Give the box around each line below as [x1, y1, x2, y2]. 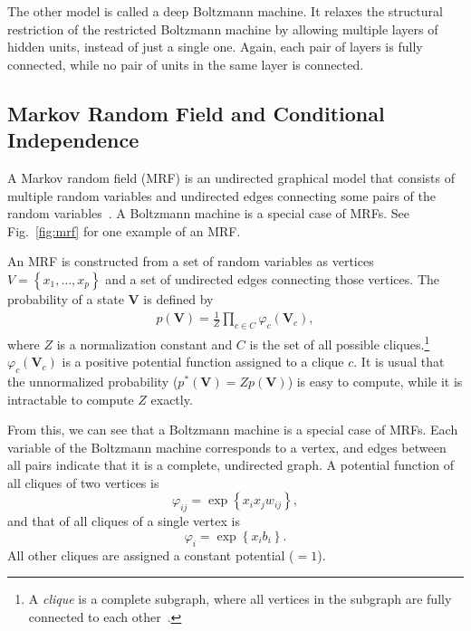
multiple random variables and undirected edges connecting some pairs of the [7, 186, 436, 205]
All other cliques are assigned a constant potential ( [7, 545, 294, 564]
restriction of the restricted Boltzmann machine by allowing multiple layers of [7, 19, 438, 38]
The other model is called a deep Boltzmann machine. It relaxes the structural [7, 2, 443, 20]
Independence [7, 126, 139, 154]
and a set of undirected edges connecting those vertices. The [105, 269, 439, 288]
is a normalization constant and [56, 334, 233, 353]
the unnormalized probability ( [7, 371, 178, 390]
